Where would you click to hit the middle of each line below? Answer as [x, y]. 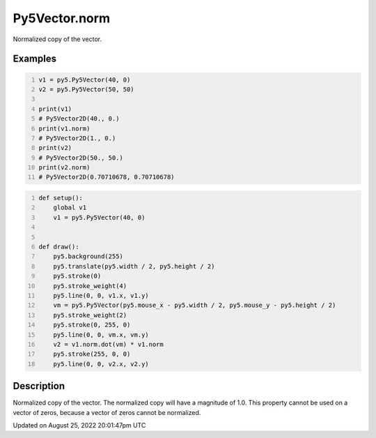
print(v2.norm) [64, 168]
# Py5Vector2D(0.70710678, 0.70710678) [107, 177]
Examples [35, 59]
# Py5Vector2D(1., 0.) [77, 138]
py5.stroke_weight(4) [90, 286]
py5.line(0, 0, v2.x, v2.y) [101, 364]
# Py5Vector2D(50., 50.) [81, 158]
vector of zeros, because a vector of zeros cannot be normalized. [107, 412]
